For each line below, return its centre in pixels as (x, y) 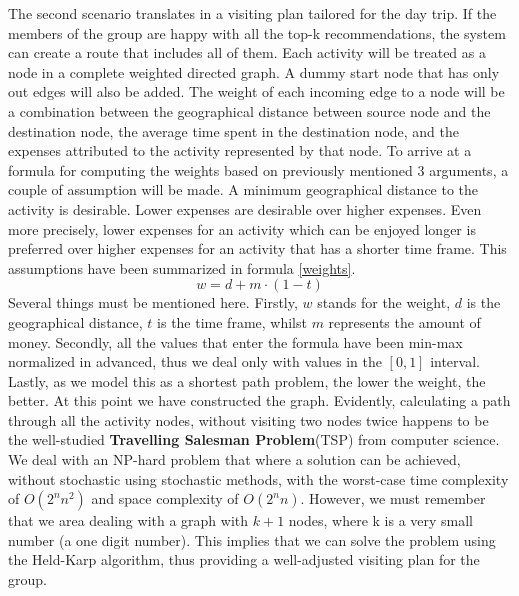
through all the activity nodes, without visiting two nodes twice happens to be (248, 419)
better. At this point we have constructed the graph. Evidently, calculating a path (259, 400)
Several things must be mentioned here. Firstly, (153, 302)
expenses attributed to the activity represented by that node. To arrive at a (240, 150)
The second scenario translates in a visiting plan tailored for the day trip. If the (252, 13)
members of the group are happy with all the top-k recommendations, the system (257, 32)
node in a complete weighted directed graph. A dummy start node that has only (254, 71)
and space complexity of (165, 498)
